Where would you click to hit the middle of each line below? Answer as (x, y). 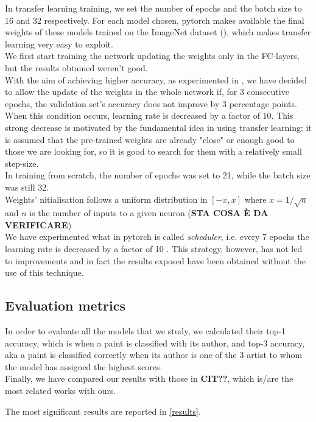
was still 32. (27, 187)
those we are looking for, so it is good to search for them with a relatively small (153, 151)
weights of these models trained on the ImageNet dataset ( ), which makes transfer (158, 32)
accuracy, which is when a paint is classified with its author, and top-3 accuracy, (155, 343)
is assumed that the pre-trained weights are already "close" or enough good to (150, 139)
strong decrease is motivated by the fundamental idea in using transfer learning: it (158, 127)
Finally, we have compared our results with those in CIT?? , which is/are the (149, 378)
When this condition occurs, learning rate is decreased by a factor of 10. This (149, 115)
